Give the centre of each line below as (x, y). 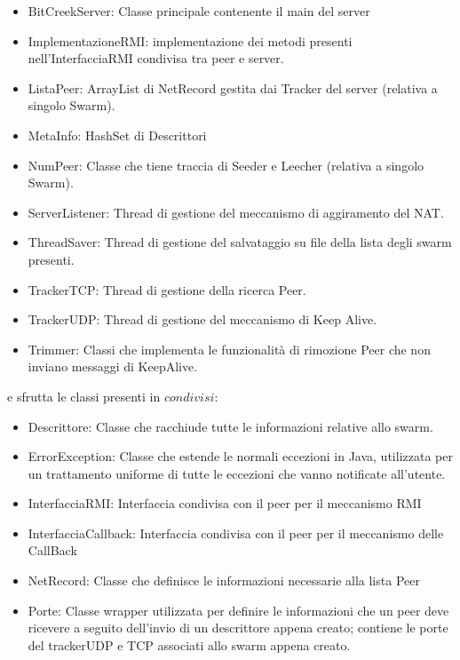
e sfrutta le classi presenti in (84, 396)
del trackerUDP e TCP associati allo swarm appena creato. (189, 644)
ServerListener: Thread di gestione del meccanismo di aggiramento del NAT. (236, 212)
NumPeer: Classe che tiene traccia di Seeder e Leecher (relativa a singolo (226, 165)
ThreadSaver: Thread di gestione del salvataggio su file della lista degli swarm (240, 242)
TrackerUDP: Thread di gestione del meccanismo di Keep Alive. (202, 319)
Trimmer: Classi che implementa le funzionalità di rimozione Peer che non (229, 349)
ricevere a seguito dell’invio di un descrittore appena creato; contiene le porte (238, 628)
